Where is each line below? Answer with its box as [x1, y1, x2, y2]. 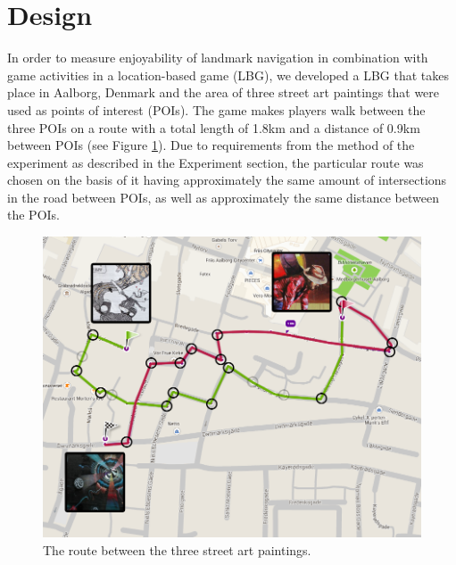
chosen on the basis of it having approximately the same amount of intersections [7, 170, 447, 189]
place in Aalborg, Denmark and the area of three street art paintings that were [7, 83, 440, 102]
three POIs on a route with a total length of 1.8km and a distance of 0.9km [7, 118, 420, 137]
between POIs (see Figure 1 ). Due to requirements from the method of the [7, 136, 415, 154]
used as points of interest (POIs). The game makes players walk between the [7, 100, 426, 119]
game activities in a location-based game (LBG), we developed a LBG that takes [7, 65, 450, 84]
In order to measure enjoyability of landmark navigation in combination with [7, 48, 428, 67]
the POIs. [7, 205, 60, 224]
